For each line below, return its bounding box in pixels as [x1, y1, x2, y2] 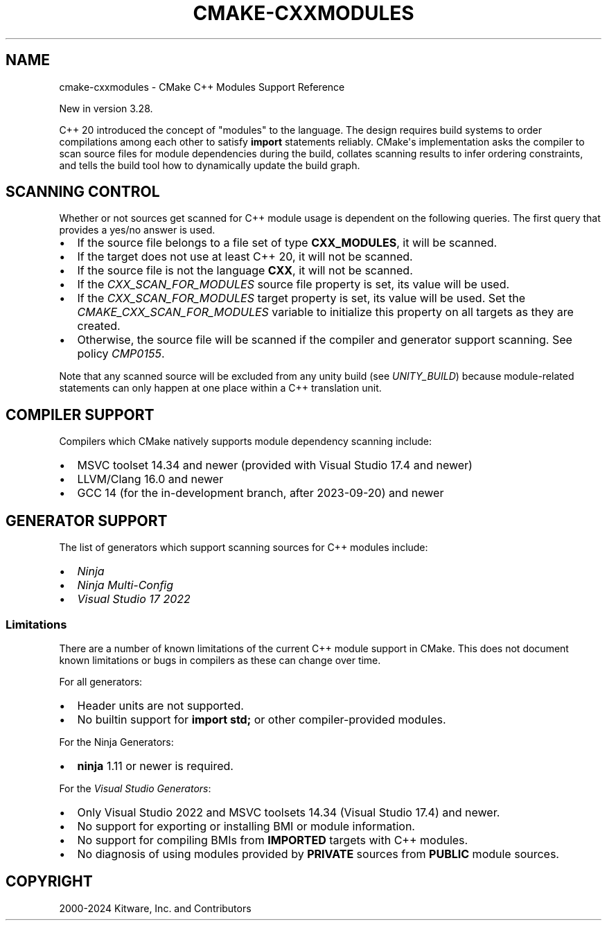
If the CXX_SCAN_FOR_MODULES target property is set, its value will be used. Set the [77, 291, 526, 306]
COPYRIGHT [6, 873, 93, 891]
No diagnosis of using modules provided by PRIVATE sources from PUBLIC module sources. [77, 846, 559, 861]
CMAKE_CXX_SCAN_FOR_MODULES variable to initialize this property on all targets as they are [77, 305, 574, 320]
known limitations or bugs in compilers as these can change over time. [59, 654, 381, 666]
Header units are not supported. [77, 698, 244, 713]
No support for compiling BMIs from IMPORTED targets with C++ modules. [77, 832, 468, 847]
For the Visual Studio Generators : [59, 782, 211, 794]
